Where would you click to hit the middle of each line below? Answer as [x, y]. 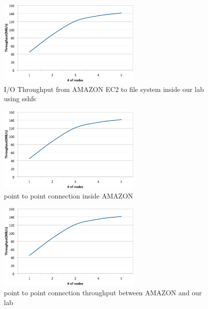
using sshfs [20, 99]
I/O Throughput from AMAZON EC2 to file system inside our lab [104, 89]
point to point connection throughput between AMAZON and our [103, 293]
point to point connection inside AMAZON [69, 195]
